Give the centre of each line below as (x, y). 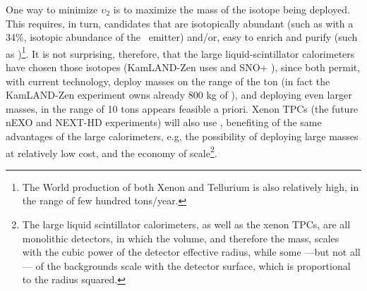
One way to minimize (52, 9)
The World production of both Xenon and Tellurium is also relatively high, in (191, 186)
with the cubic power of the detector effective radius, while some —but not (185, 252)
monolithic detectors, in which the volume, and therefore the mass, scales (181, 238)
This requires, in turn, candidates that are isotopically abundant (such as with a (180, 23)
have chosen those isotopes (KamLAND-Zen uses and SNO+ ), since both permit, (183, 67)
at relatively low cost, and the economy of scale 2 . (112, 151)
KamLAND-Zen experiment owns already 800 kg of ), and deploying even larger (179, 95)
